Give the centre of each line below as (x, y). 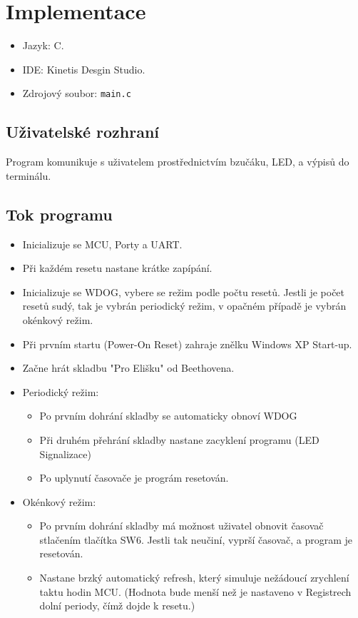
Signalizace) (65, 454)
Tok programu (59, 214)
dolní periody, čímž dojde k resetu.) (117, 606)
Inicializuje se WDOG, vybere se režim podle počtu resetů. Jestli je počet (184, 292)
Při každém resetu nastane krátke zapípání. (117, 268)
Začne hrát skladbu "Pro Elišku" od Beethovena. (128, 368)
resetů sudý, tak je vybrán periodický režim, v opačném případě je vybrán (184, 306)
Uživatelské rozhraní (83, 132)
